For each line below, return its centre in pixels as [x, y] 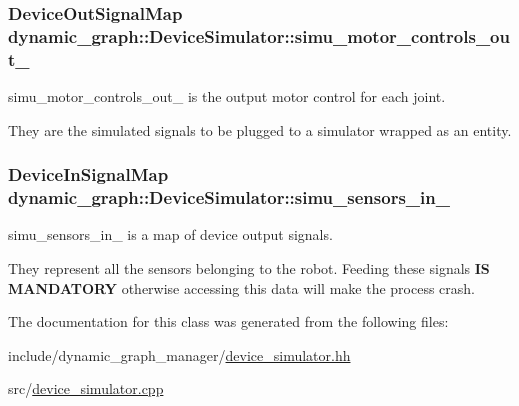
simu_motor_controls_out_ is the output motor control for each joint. [227, 96]
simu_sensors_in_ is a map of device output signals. [170, 234]
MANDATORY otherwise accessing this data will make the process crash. [241, 287]
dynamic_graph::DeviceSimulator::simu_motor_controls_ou [259, 35]
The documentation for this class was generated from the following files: [228, 321]
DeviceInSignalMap [88, 174]
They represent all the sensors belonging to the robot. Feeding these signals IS [249, 267]
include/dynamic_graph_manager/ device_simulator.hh [179, 354]
